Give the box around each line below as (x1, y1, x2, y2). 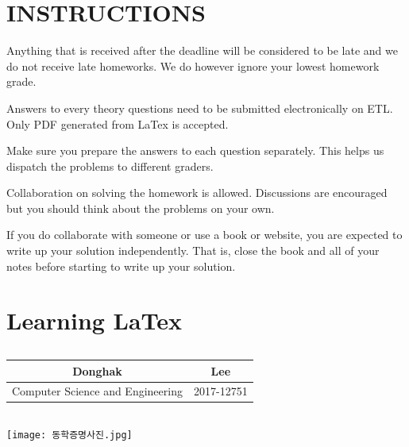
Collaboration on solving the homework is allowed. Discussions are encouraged (6, 184, 388, 201)
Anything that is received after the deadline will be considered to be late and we (6, 42, 398, 59)
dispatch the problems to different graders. (6, 157, 214, 174)
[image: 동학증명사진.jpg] (6, 429, 133, 441)
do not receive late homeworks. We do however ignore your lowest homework (6, 57, 380, 74)
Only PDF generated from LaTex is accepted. (6, 115, 229, 132)
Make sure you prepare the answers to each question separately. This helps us (6, 142, 384, 159)
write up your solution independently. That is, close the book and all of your (6, 242, 380, 259)
